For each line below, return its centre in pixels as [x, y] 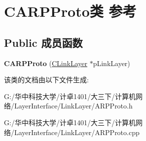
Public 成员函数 [43, 42]
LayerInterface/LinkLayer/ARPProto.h [73, 106]
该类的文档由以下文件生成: [46, 80]
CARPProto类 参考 [70, 11]
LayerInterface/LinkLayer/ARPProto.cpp [77, 132]
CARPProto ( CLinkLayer [46, 63]
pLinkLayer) [111, 63]
